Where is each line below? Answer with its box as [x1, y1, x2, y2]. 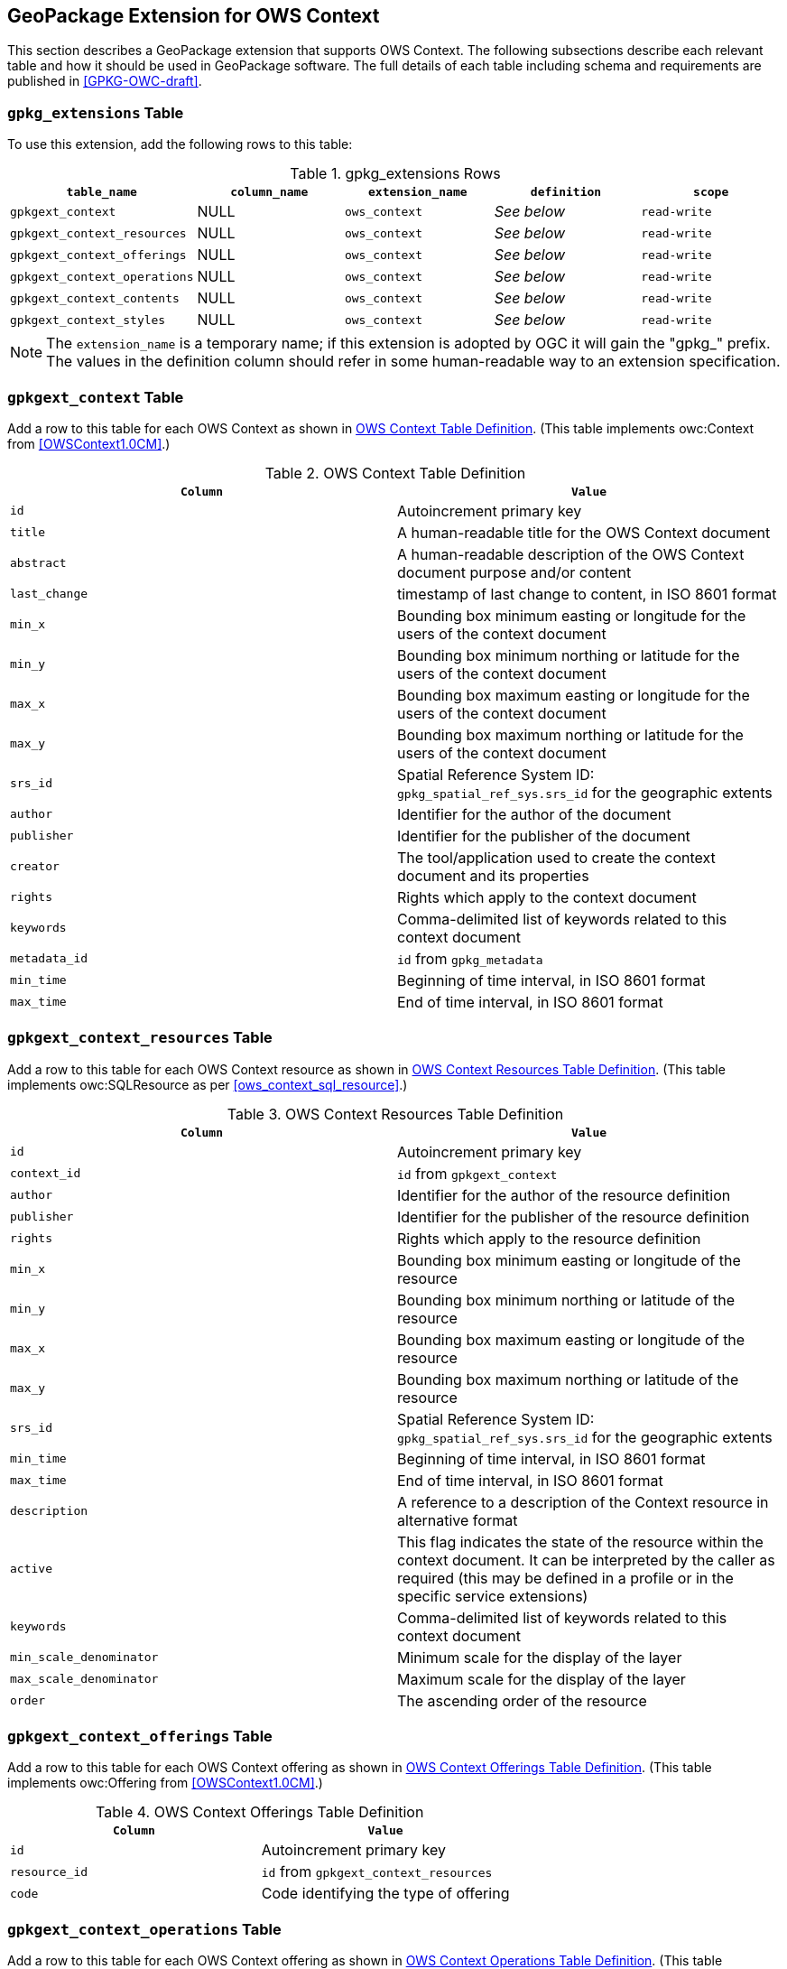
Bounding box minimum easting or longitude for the [397, 606, 746, 625]
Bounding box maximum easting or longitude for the [397, 685, 750, 704]
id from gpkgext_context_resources [261, 1862, 493, 1881]
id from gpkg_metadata [397, 949, 543, 968]
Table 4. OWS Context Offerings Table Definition [96, 1803, 424, 1822]
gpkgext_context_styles [10, 312, 166, 327]
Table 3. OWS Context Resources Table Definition [227, 1104, 564, 1123]
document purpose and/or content [397, 562, 632, 581]
